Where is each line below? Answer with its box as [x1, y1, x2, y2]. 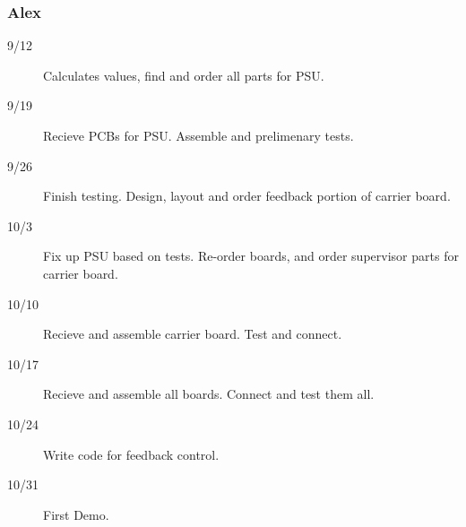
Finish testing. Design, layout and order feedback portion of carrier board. [43, 186, 451, 205]
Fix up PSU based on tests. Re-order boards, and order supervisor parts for [43, 246, 459, 265]
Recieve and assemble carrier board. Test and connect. [43, 324, 342, 343]
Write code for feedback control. [43, 445, 220, 463]
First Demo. [43, 505, 109, 523]
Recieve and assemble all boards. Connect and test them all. [43, 384, 375, 403]
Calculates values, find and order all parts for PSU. [43, 65, 324, 84]
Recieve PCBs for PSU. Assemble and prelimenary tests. [43, 126, 354, 144]
